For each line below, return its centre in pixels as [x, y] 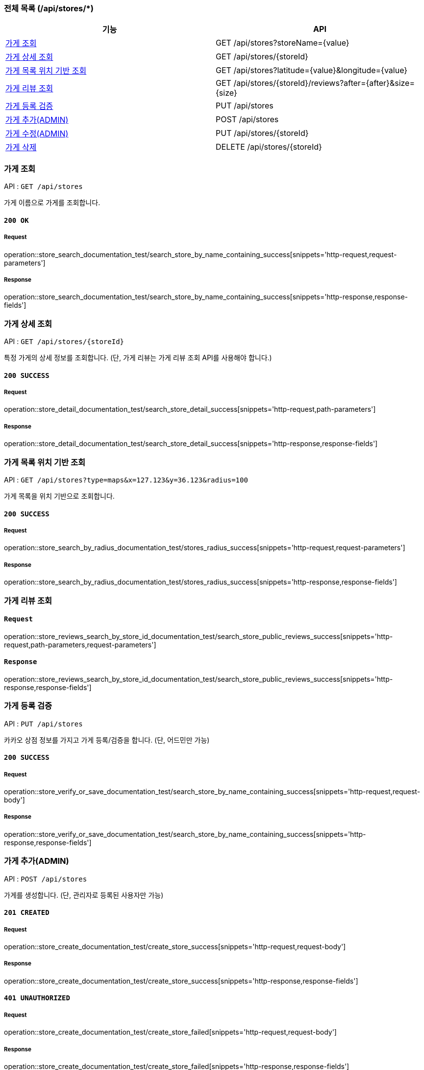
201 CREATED [27, 913]
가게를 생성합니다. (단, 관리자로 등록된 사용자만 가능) [84, 895]
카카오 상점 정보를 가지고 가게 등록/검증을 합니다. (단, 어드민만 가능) [107, 740]
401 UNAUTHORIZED [37, 998]
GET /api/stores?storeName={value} [283, 43]
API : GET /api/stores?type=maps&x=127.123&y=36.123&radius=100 [126, 480]
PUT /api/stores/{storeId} [262, 133]
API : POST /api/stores [46, 879]
